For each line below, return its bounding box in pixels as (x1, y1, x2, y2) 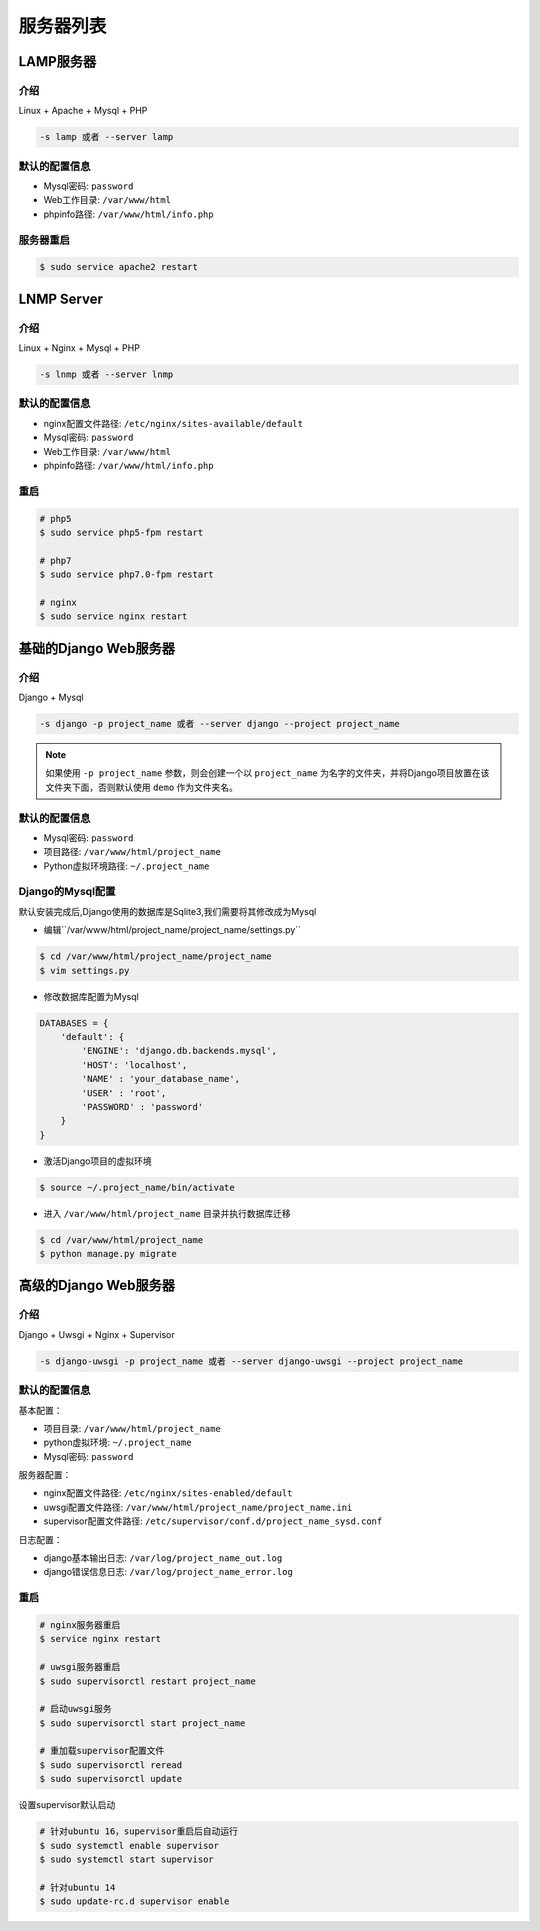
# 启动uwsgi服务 (39, 1703, 112, 1715)
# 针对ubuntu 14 (39, 1881, 116, 1893)
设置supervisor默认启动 (18, 1799, 116, 1811)
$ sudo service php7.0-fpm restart (39, 569, 214, 580)
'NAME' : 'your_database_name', (81, 1073, 240, 1085)
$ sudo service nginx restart (39, 611, 188, 622)
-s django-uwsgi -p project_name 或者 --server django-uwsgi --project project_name (39, 1355, 464, 1367)
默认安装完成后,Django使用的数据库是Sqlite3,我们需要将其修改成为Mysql (18, 905, 317, 917)
